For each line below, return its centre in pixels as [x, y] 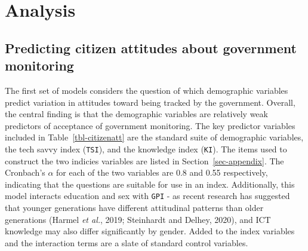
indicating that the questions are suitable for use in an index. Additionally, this [150, 184]
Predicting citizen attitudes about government [151, 48]
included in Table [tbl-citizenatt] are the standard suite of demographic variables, [154, 137]
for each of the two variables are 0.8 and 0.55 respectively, [162, 172]
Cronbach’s [25, 172]
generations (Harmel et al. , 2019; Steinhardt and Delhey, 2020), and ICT [138, 219]
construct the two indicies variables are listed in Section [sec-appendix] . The [144, 160]
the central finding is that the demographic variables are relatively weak [136, 114]
